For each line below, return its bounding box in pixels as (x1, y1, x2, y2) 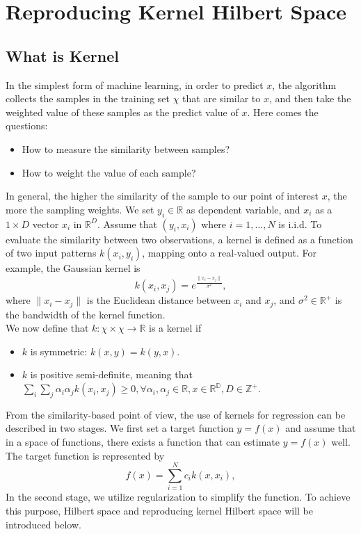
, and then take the (268, 91, 351, 106)
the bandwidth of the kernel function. (6, 307, 166, 321)
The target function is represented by (6, 448, 165, 462)
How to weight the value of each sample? (22, 165, 196, 179)
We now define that (6, 321, 89, 335)
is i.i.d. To (278, 216, 322, 231)
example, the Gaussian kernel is (6, 261, 141, 275)
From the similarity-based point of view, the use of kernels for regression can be (6, 407, 346, 421)
